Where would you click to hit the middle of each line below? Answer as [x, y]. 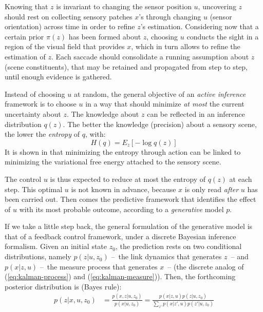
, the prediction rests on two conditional [179, 246]
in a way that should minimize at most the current [165, 104]
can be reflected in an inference [196, 113]
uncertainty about [33, 113]
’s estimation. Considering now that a [200, 26]
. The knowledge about [103, 113]
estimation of [25, 56]
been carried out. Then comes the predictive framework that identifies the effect [130, 199]
